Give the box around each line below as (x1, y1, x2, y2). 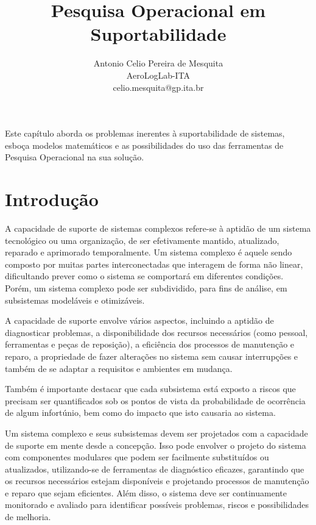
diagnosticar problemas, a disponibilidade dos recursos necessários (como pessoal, (5, 326, 308, 338)
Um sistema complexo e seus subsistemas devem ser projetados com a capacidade (5, 426, 308, 439)
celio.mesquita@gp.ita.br (113, 80, 204, 93)
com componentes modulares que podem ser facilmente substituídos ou (5, 451, 269, 463)
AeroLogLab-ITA (126, 68, 191, 81)
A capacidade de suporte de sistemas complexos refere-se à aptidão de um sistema (5, 222, 311, 234)
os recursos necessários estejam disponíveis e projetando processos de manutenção (5, 474, 309, 487)
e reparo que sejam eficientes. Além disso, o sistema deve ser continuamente (5, 486, 287, 499)
